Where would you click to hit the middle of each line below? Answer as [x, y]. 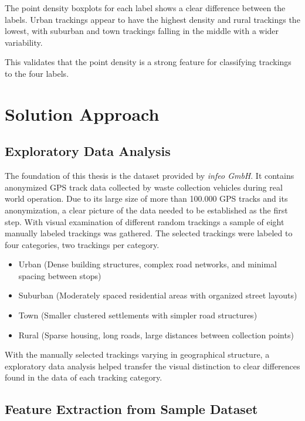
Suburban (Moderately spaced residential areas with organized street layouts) [158, 295]
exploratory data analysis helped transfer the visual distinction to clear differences [152, 366]
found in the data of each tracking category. [84, 377]
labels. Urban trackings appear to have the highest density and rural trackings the [152, 19]
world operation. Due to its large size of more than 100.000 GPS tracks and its [146, 198]
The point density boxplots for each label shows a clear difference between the [145, 8]
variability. [24, 42]
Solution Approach [82, 113]
